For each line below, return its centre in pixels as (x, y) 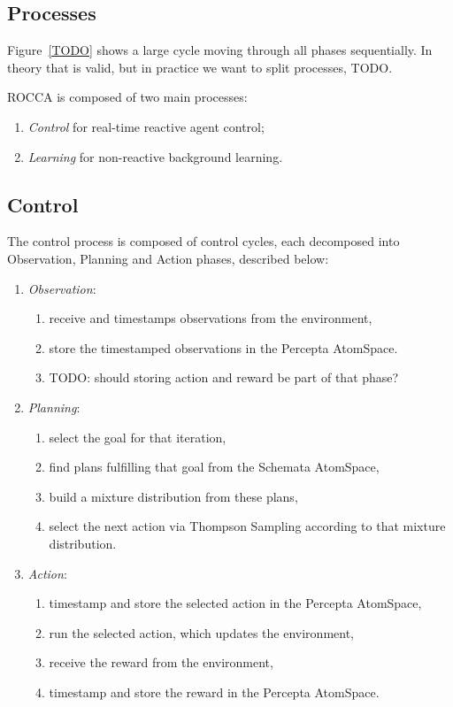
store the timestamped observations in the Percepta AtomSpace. (223, 347)
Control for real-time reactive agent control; (146, 126)
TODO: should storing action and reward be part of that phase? (224, 377)
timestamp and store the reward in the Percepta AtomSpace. (214, 692)
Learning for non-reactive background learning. (155, 156)
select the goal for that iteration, (138, 437)
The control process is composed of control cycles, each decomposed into (203, 241)
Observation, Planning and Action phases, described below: (168, 258)
